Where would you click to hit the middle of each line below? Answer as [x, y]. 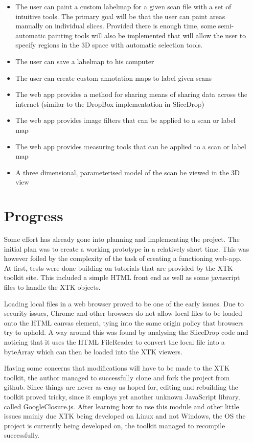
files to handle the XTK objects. [52, 287]
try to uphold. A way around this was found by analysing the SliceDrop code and [126, 332]
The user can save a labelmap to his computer [85, 61]
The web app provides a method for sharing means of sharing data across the [131, 94]
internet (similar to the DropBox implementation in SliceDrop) [110, 104]
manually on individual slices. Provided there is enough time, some [116, 26]
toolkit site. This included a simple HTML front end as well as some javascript [122, 277]
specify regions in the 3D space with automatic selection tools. [109, 45]
